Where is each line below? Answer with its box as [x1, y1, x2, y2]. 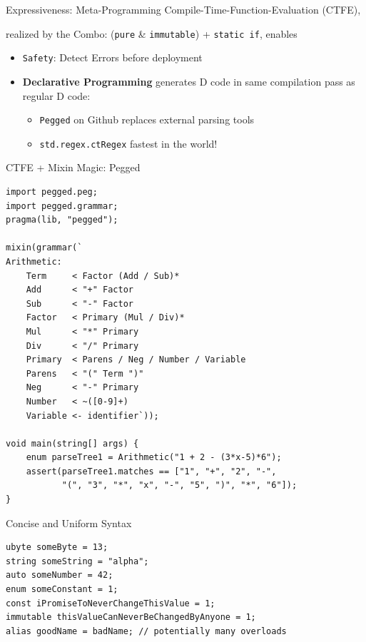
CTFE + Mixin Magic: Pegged [6, 160, 141, 175]
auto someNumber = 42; [6, 570, 113, 581]
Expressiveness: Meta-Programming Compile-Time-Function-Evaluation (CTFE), [6, 2, 361, 16]
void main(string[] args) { [6, 438, 139, 449]
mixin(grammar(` [6, 243, 83, 253]
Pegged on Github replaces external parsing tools [39, 112, 255, 127]
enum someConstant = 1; [6, 584, 118, 595]
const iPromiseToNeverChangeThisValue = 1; [6, 598, 215, 608]
